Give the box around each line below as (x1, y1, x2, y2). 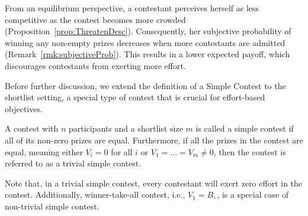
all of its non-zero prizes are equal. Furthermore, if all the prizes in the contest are (5, 133, 304, 146)
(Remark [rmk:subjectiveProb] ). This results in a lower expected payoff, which (5, 48, 290, 60)
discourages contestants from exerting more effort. (5, 59, 186, 71)
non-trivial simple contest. (5, 199, 100, 212)
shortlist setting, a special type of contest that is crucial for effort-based (5, 91, 265, 103)
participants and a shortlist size (69, 122, 183, 135)
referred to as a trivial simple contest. (5, 157, 142, 169)
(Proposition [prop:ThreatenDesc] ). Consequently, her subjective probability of (5, 25, 291, 37)
